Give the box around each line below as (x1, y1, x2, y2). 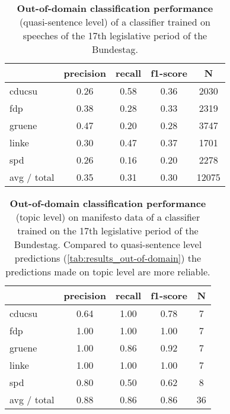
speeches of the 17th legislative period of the (23, 29, 207, 42)
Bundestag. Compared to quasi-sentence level (14, 237, 202, 251)
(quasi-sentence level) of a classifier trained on (20, 15, 210, 29)
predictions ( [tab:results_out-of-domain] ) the (14, 251, 202, 265)
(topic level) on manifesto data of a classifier (15, 210, 200, 224)
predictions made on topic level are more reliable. (5, 265, 210, 278)
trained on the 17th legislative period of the (17, 224, 199, 237)
